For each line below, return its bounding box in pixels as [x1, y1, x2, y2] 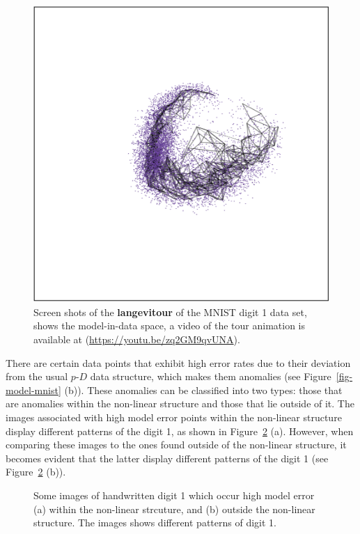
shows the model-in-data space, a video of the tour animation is [33, 318, 305, 333]
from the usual [6, 369, 68, 384]
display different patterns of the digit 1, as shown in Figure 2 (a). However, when [6, 423, 354, 438]
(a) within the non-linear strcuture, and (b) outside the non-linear [33, 501, 315, 516]
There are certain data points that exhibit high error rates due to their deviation [6, 355, 351, 370]
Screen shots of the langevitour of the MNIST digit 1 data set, [33, 304, 307, 319]
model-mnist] [6, 382, 61, 397]
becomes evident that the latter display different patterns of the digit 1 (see [6, 450, 329, 465]
